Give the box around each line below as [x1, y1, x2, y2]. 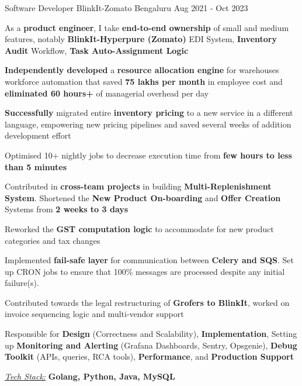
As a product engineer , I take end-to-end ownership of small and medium [5, 21, 289, 33]
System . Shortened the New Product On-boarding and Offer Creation [5, 191, 281, 204]
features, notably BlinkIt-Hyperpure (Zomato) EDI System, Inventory [5, 33, 277, 45]
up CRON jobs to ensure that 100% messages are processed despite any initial [5, 265, 285, 277]
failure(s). [5, 277, 39, 289]
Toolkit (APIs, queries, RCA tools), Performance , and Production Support [5, 350, 294, 363]
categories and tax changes [5, 234, 100, 246]
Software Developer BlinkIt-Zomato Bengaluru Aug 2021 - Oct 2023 [5, 2, 248, 13]
